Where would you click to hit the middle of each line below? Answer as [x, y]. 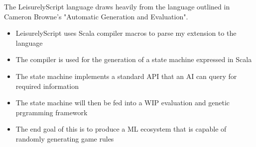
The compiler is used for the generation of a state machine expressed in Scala [134, 59]
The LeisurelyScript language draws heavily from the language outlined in [117, 6]
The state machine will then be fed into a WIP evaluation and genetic [123, 103]
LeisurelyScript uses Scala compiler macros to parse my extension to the [126, 33]
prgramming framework [52, 112]
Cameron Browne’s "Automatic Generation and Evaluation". [96, 16]
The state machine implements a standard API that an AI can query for [126, 76]
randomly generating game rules [65, 138]
